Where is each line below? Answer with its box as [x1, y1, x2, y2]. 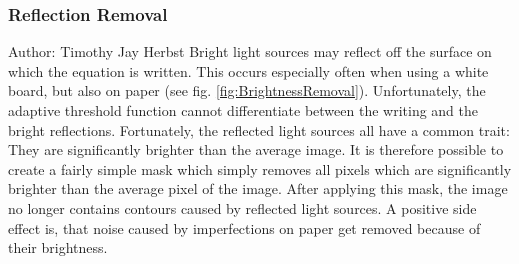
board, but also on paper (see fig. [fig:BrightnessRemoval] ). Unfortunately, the [8, 80, 486, 101]
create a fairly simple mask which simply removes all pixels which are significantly [8, 158, 512, 179]
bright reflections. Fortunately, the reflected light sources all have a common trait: [8, 119, 510, 140]
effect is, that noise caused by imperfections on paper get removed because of [8, 217, 481, 238]
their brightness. [8, 237, 108, 258]
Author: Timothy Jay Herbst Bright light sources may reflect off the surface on [8, 41, 492, 62]
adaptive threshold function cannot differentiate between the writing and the [8, 100, 479, 120]
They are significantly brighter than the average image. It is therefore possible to [8, 139, 504, 160]
